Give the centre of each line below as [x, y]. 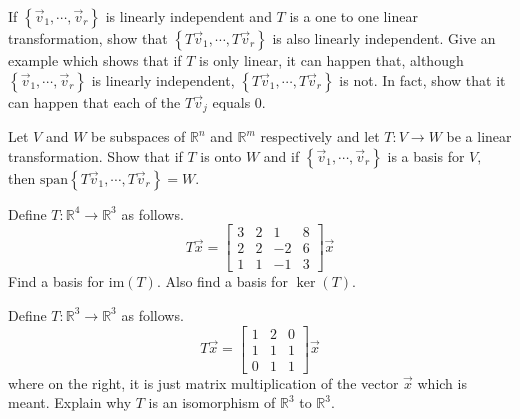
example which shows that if [95, 60]
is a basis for [426, 155]
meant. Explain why [70, 402]
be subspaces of [138, 136]
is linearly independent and [188, 16]
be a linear [479, 136]
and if [281, 155]
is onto [221, 155]
